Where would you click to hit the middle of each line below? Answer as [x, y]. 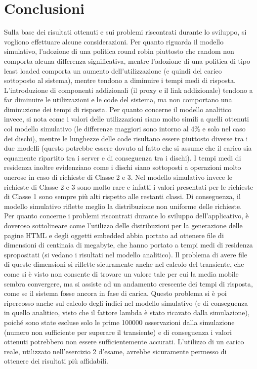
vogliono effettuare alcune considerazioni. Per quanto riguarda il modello [114, 41]
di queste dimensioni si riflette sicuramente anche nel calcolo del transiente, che [124, 264]
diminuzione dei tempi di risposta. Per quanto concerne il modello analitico [118, 109]
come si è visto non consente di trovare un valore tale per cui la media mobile [121, 273]
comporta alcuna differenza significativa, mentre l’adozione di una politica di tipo [127, 61]
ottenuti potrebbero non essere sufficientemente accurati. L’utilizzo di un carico [124, 342]
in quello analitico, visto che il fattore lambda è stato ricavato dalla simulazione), [127, 312]
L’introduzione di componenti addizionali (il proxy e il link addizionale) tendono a [128, 90]
